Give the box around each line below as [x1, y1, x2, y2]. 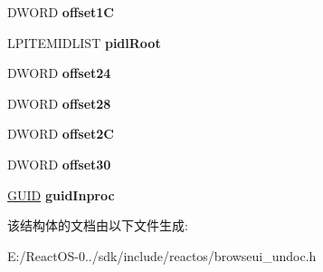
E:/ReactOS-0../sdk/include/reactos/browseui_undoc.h [7, 246, 317, 265]
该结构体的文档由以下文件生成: [7, 216, 188, 235]
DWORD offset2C [7, 124, 114, 143]
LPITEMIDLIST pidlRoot [7, 33, 161, 52]
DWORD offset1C [7, 3, 114, 21]
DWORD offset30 [7, 154, 111, 173]
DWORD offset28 [7, 93, 111, 112]
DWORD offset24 [7, 63, 111, 83]
